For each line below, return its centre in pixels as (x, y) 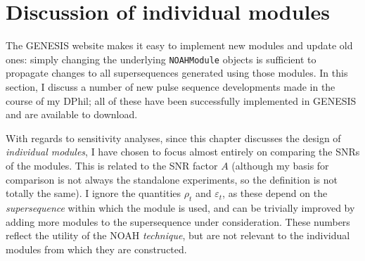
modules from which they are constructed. (96, 249)
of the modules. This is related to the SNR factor (112, 165)
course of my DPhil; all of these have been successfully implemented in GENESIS (181, 100)
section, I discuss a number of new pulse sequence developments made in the (171, 86)
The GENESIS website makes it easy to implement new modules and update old (179, 45)
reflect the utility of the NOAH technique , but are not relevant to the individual (178, 235)
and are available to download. (72, 114)
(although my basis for (280, 165)
